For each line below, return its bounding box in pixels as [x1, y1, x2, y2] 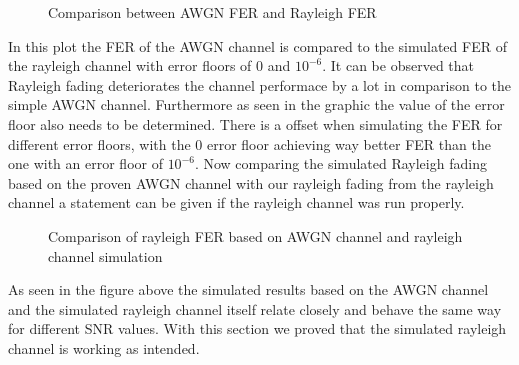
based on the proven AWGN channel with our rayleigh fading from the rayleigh [8, 172, 494, 193]
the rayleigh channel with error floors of [8, 55, 252, 76]
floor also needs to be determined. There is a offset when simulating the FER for [8, 113, 503, 134]
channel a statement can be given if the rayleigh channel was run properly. [8, 192, 465, 213]
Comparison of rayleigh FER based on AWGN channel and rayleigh [48, 225, 463, 246]
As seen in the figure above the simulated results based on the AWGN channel [8, 279, 489, 300]
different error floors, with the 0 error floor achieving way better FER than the [8, 133, 491, 154]
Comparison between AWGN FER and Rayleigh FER [48, 2, 377, 22]
